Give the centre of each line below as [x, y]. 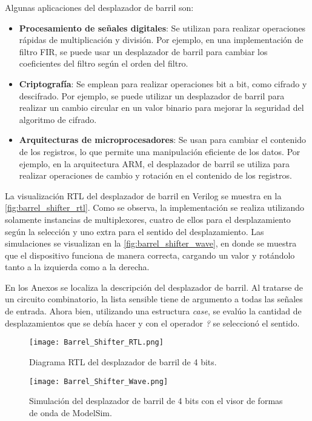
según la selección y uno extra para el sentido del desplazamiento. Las [134, 231]
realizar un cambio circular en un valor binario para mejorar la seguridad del [161, 108]
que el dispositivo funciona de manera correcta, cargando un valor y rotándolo [150, 255]
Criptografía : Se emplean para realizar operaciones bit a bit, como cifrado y [163, 83]
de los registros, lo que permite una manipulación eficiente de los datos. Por [160, 151]
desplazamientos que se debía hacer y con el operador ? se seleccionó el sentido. [152, 323]
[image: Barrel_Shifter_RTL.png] [96, 343]
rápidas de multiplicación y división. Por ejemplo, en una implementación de [161, 40]
